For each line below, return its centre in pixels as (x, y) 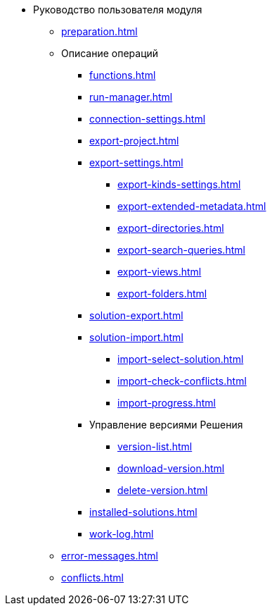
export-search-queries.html (181, 250)
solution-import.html (136, 337)
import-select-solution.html (181, 359)
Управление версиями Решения (166, 425)
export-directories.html (171, 228)
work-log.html (122, 534)
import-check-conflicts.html (182, 381)
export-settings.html (136, 162)
